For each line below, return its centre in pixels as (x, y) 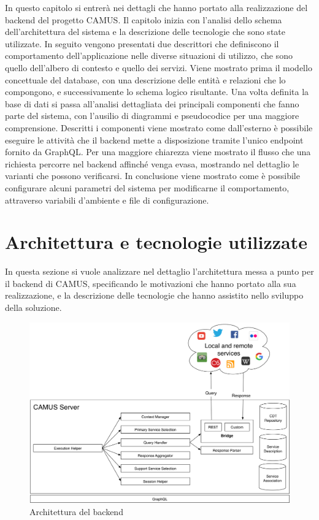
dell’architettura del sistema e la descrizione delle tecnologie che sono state (145, 32)
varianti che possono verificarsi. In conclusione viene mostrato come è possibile (152, 176)
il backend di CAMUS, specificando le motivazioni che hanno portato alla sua (151, 283)
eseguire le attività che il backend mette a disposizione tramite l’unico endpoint (154, 140)
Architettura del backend (76, 511)
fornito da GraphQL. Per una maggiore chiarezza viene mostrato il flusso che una (158, 152)
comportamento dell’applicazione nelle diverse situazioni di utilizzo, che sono (149, 55)
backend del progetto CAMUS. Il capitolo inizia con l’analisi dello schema (144, 19)
